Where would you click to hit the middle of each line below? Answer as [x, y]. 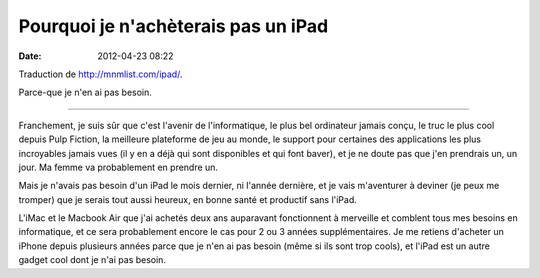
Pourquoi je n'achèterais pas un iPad [173, 26]
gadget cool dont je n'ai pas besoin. [92, 260]
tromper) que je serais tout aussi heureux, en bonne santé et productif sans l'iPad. [187, 199]
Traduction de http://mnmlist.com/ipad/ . [100, 74]
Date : [30, 56]
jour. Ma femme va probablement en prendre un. [118, 167]
